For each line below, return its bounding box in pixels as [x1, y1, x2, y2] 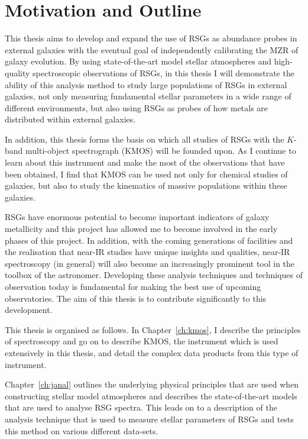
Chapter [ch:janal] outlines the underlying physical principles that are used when [5, 378, 299, 390]
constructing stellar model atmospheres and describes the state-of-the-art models [5, 389, 297, 402]
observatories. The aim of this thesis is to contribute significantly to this [5, 292, 267, 304]
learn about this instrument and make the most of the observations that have [5, 156, 285, 169]
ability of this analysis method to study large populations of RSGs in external [5, 78, 287, 91]
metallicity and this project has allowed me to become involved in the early [5, 222, 278, 235]
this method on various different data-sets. [5, 424, 158, 437]
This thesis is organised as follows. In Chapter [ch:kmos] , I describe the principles [5, 323, 301, 335]
